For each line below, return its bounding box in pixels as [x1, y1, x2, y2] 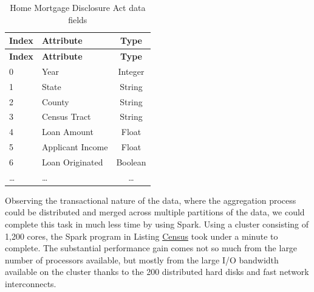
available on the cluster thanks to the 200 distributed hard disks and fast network [5, 265, 309, 278]
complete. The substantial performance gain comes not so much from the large [5, 242, 298, 254]
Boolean [116, 155, 146, 168]
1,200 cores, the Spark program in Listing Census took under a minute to [5, 229, 278, 242]
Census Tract [41, 110, 91, 123]
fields [68, 13, 87, 26]
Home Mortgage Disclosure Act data [10, 1, 146, 13]
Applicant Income [41, 141, 108, 153]
